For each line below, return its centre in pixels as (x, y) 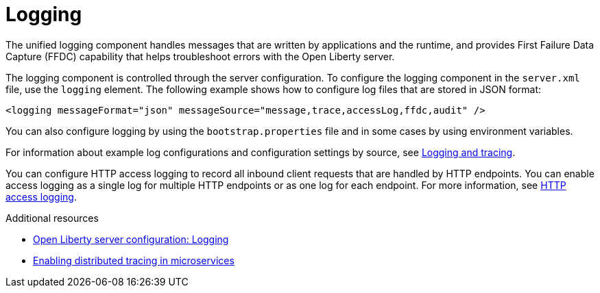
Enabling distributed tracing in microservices (134, 260)
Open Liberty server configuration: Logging (131, 239)
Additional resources (52, 218)
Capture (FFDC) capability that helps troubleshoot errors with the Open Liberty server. (200, 56)
